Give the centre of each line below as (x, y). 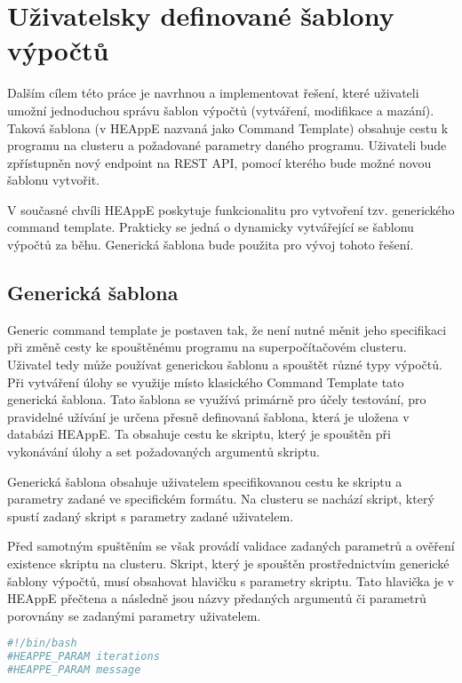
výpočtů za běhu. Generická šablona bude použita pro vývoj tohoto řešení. (211, 245)
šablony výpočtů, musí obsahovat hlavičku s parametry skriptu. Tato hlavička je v (231, 580)
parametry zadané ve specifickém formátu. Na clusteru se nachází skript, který (221, 499)
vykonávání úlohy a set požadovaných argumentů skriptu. (163, 452)
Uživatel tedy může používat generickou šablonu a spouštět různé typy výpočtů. (225, 365)
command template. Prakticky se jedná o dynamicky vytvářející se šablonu (211, 227)
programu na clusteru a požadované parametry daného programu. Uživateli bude (227, 145)
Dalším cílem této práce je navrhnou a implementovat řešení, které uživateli (213, 93)
